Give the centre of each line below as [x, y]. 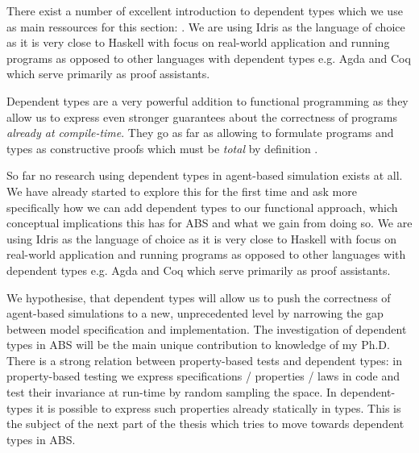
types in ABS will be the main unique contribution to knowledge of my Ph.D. [198, 345]
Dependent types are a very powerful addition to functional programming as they [207, 100]
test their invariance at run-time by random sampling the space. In [172, 392]
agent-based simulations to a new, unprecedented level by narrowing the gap [195, 313]
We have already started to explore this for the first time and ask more [182, 191]
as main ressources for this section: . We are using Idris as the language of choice [206, 26]
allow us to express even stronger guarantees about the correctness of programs [202, 116]
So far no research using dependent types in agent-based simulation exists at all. [205, 175]
